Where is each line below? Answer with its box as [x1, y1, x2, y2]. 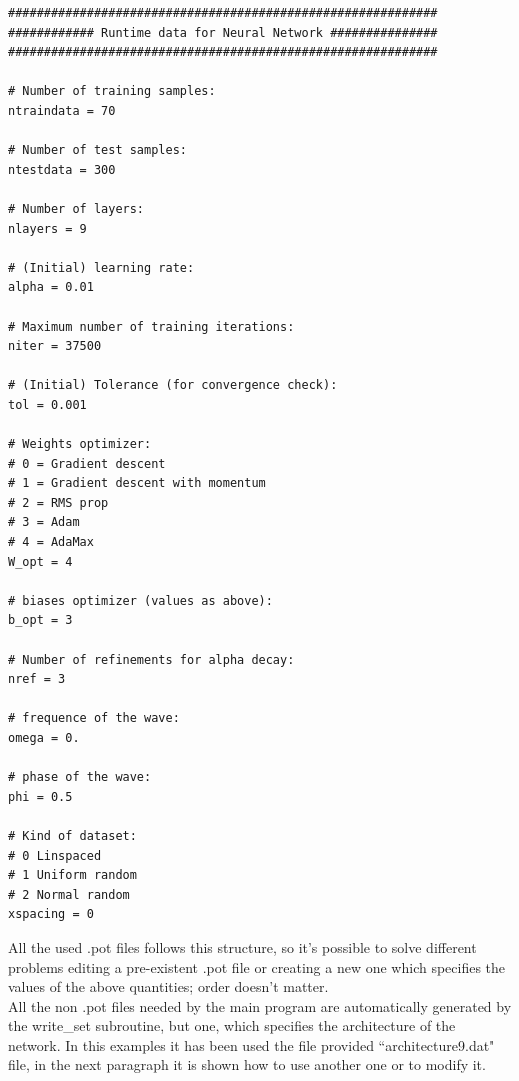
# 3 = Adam [8, 515, 80, 530]
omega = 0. [8, 730, 80, 745]
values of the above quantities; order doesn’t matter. [8, 976, 329, 997]
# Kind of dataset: [8, 828, 137, 843]
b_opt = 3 [8, 613, 73, 628]
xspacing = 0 [8, 907, 94, 922]
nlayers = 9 [8, 221, 87, 236]
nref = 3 [8, 672, 66, 687]
